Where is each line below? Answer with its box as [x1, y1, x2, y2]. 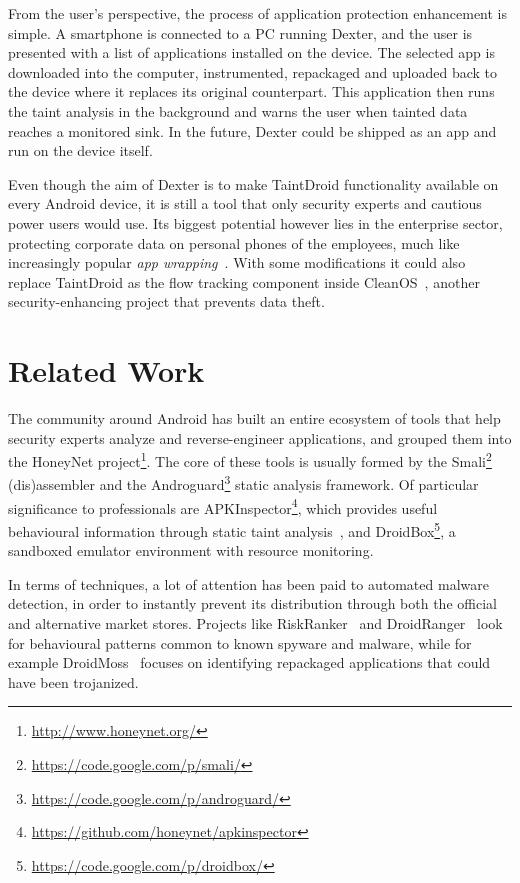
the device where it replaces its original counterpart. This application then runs [8, 81, 495, 102]
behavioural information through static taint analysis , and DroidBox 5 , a [8, 517, 456, 541]
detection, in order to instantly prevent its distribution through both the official [8, 593, 497, 614]
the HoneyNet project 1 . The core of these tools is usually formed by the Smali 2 [8, 448, 492, 471]
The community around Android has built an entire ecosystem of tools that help [8, 408, 501, 429]
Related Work [8, 350, 205, 391]
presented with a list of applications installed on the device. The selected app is [8, 42, 495, 63]
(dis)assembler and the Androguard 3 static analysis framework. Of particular [8, 471, 479, 495]
